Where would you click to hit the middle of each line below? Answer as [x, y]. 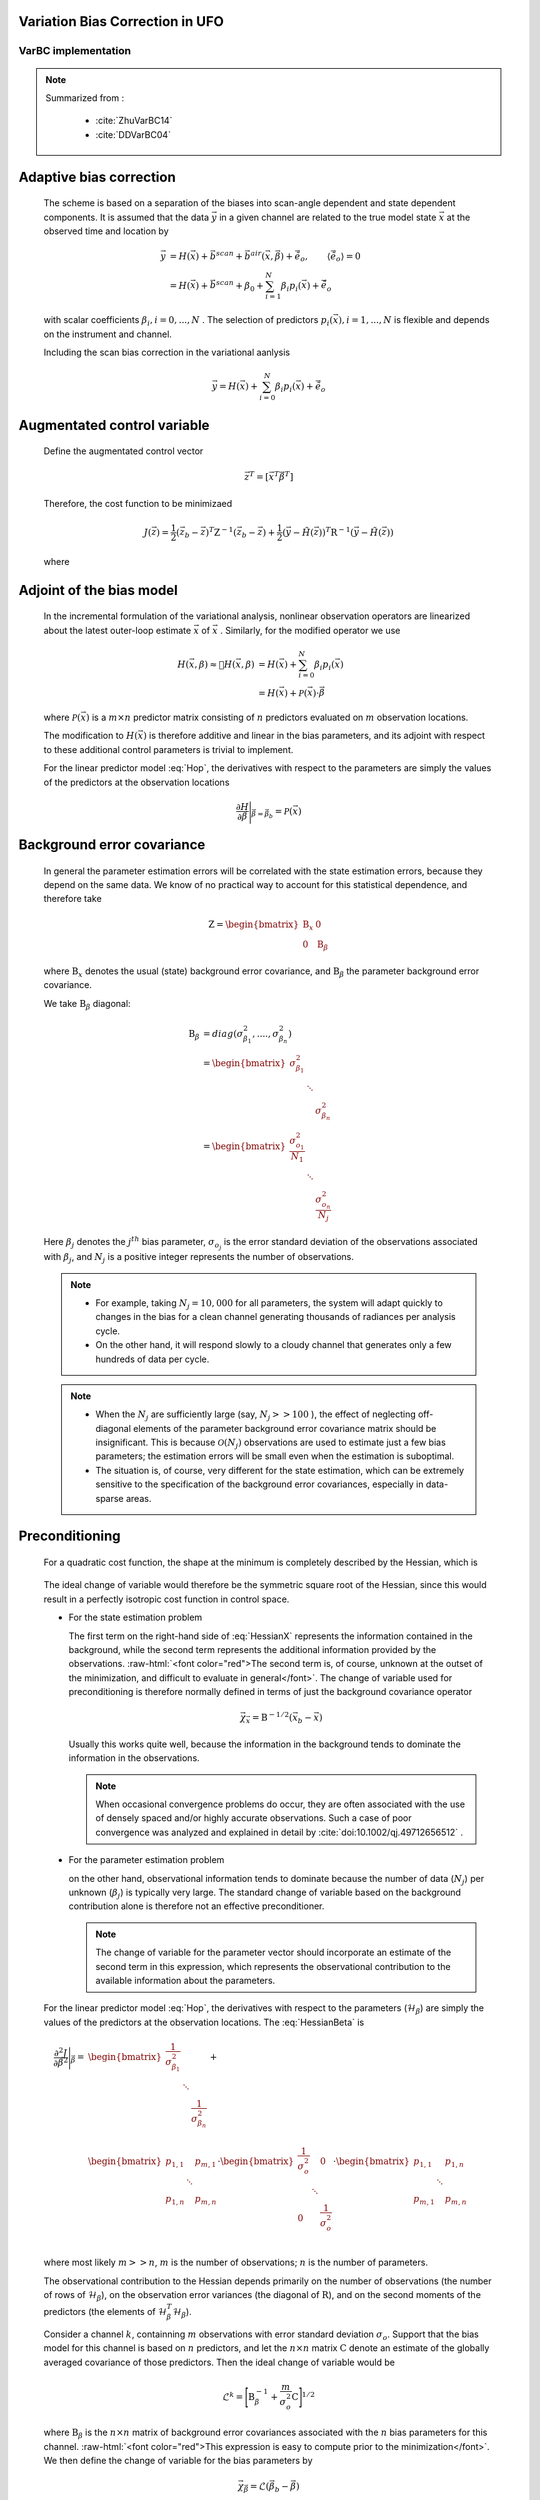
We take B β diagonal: [87, 1004]
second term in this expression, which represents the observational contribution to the [273, 1966]
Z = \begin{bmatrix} [254, 924]
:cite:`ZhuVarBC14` [134, 121]
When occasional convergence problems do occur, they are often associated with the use [280, 1804]
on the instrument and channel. [107, 334]
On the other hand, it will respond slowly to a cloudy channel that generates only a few [273, 1345]
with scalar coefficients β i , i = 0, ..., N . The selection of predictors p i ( [188, 321]
